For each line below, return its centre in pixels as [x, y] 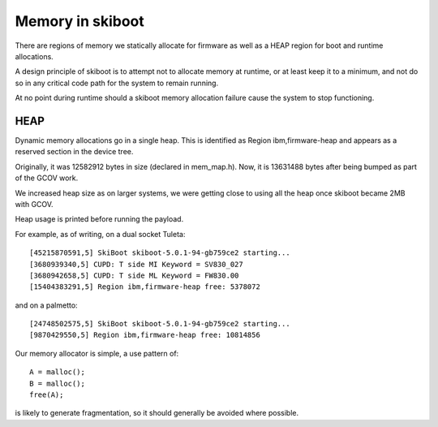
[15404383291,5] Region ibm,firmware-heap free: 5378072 [145, 287]
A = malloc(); [57, 372]
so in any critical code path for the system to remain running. [117, 83]
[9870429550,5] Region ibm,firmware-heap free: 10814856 [145, 335]
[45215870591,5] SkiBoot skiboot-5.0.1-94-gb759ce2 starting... [160, 253]
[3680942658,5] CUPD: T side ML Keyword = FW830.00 [134, 275]
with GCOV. [34, 204]
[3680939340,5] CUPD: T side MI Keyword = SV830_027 [136, 264]
